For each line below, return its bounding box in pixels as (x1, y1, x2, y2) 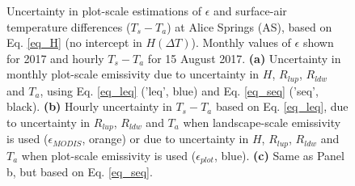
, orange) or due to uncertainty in (82, 130, 249, 147)
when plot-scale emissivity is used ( (21, 146, 197, 163)
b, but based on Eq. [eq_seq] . (6, 163, 153, 180)
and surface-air (213, 2, 287, 19)
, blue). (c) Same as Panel (213, 146, 344, 163)
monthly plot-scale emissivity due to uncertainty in (6, 66, 260, 82)
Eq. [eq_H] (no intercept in (6, 34, 142, 51)
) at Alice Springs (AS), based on (167, 18, 332, 35)
